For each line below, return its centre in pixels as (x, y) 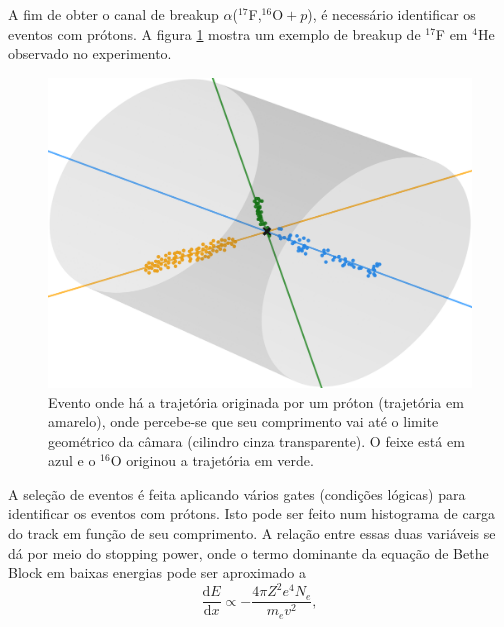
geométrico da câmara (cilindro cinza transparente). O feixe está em (256, 440)
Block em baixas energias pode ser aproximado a (157, 572)
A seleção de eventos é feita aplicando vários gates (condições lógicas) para (237, 493)
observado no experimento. (90, 53)
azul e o (72, 460)
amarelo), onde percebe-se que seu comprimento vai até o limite (243, 421)
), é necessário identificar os (391, 14)
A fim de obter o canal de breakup (113, 14)
